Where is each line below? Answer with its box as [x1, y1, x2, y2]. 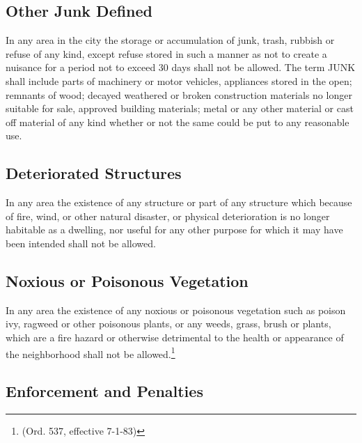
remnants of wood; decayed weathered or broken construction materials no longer [6, 87, 352, 102]
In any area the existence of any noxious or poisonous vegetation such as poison [6, 302, 346, 317]
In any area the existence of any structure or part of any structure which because [6, 195, 352, 210]
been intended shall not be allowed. [6, 235, 156, 250]
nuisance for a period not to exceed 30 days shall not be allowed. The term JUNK [6, 60, 356, 75]
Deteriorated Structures [6, 162, 182, 184]
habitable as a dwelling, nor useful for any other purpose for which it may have [6, 222, 343, 237]
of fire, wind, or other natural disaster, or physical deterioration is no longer [6, 208, 330, 223]
